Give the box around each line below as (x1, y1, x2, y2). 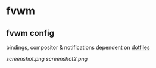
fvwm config (6, 28, 55, 38)
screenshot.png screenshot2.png (6, 55, 88, 62)
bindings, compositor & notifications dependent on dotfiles (6, 44, 150, 51)
